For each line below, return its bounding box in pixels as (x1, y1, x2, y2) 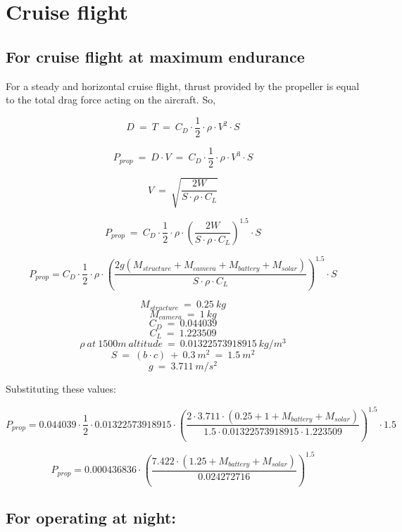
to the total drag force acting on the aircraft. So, (6, 92, 216, 107)
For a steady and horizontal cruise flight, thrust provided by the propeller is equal (6, 78, 360, 93)
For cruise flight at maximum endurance (6, 45, 305, 67)
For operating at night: (6, 507, 177, 528)
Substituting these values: (6, 381, 116, 396)
